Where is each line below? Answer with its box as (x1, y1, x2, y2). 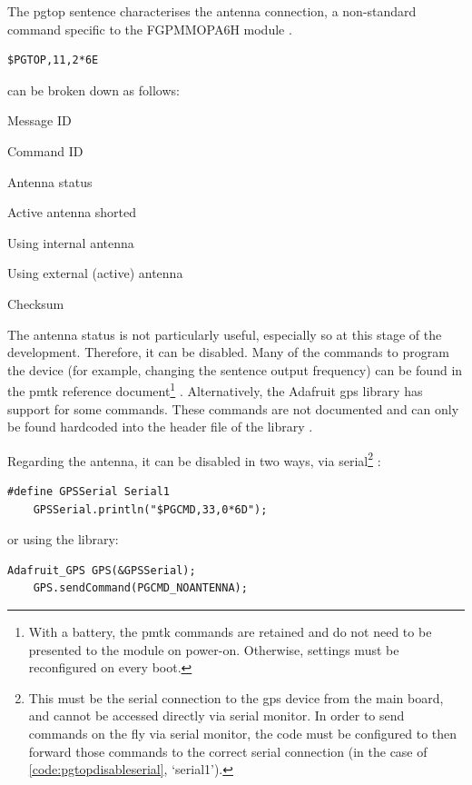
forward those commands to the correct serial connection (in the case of (28, 741, 428, 760)
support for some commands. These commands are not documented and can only (7, 399, 459, 418)
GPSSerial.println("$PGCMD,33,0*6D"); (33, 502, 268, 516)
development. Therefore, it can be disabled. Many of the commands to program (7, 343, 449, 362)
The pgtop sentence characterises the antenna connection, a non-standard (7, 2, 417, 20)
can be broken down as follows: (7, 80, 180, 99)
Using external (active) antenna (7, 263, 183, 283)
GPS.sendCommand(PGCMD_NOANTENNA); (33, 581, 248, 595)
